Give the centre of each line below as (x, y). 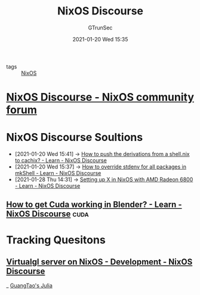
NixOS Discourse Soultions (75, 138)
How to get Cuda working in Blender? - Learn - (94, 205)
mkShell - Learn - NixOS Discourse (58, 173)
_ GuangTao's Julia (29, 285)
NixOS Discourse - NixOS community (100, 97)
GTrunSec (100, 28)
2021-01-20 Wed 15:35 (100, 39)
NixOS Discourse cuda (48, 214)
